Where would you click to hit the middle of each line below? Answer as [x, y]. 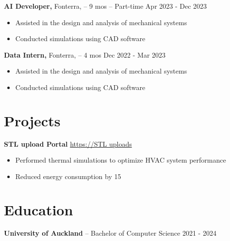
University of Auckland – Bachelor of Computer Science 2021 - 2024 [110, 233]
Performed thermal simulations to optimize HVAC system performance [121, 160]
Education [39, 209]
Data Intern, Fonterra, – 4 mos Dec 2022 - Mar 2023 [85, 54]
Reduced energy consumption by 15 [68, 176]
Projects [32, 120]
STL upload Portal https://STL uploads [68, 143]
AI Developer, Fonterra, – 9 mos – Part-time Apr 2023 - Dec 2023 [106, 6]
